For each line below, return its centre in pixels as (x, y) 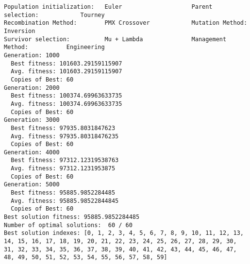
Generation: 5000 (32, 185)
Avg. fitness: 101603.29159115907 (67, 72)
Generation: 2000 (32, 88)
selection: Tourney (54, 15)
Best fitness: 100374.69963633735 (67, 96)
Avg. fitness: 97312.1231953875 (63, 169)
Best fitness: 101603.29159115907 (67, 63)
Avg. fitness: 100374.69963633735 (67, 104)
